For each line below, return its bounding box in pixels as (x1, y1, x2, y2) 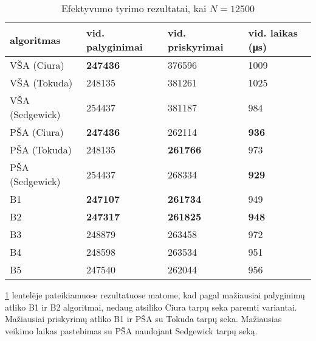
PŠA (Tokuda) (10, 142, 72, 156)
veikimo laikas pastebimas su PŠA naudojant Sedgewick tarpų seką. (5, 324, 258, 337)
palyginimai (86, 40, 143, 54)
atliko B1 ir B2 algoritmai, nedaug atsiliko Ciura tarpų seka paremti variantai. (5, 300, 297, 313)
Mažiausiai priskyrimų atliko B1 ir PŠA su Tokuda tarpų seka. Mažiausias (5, 312, 282, 325)
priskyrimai (167, 40, 224, 54)
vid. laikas (248, 26, 298, 40)
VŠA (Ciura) (10, 58, 64, 72)
